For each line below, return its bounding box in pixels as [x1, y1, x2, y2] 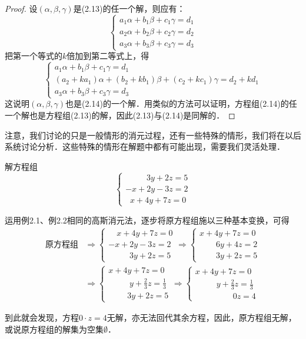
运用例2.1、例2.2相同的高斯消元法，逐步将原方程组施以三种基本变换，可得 [5, 213, 290, 226]
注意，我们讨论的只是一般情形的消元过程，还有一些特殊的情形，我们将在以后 [5, 129, 301, 141]
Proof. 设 [5, 2, 38, 14]
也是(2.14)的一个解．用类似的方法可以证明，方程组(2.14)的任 [65, 97, 297, 110]
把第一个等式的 [5, 50, 62, 62]
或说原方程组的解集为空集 [5, 322, 104, 335]
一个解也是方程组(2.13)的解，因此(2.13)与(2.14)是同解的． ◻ [5, 108, 235, 121]
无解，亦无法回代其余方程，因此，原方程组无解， [107, 311, 297, 324]
